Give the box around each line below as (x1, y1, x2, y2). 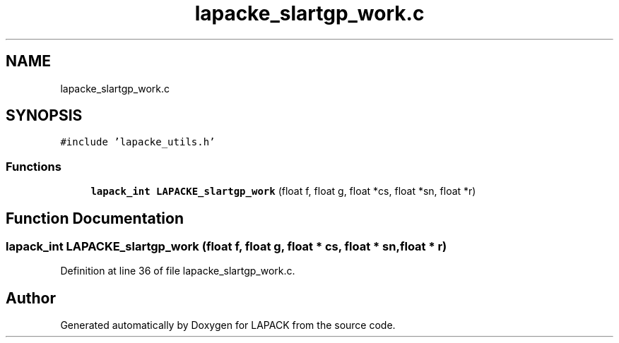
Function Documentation (6, 209, 184, 227)
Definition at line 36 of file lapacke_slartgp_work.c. (60, 265, 295, 277)
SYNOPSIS (6, 107, 83, 125)
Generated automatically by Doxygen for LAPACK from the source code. (60, 319, 396, 332)
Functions (6, 159, 61, 174)
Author (6, 289, 56, 307)
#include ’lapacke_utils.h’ (60, 136, 216, 148)
